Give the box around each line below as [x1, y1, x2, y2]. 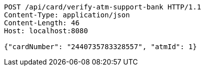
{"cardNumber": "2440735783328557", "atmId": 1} [4, 43, 197, 51]
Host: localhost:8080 [4, 27, 88, 35]
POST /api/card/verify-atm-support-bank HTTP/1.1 [4, 3, 202, 11]
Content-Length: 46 [4, 19, 80, 27]
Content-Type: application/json [4, 11, 130, 19]
